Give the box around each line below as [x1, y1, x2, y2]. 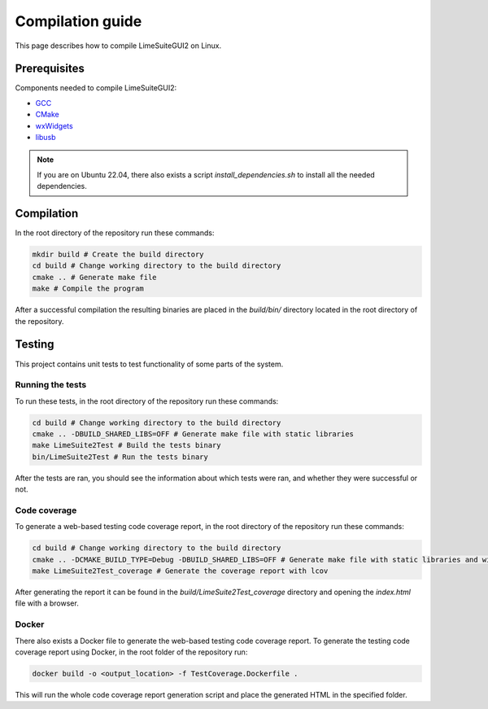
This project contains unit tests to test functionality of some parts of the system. [15, 359, 284, 369]
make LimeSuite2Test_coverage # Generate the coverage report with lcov [32, 567, 329, 576]
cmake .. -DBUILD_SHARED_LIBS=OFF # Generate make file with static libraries [32, 430, 354, 439]
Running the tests [15, 379, 87, 391]
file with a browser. [15, 598, 79, 608]
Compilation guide [15, 12, 142, 30]
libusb [35, 133, 56, 142]
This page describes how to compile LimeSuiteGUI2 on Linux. [15, 41, 222, 50]
